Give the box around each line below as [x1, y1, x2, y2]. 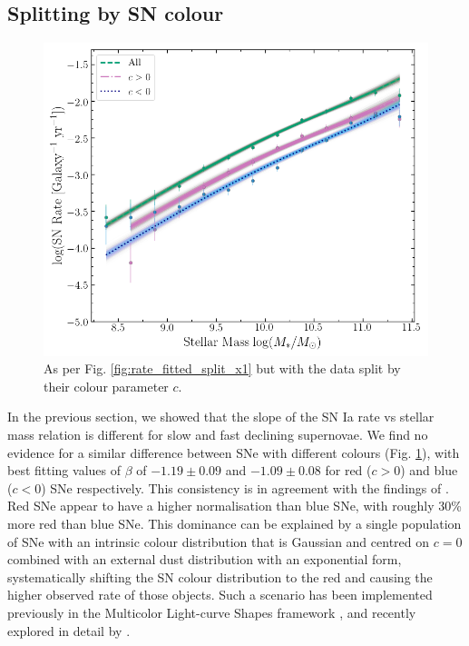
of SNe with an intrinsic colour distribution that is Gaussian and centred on [7, 532, 430, 551]
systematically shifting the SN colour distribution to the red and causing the [7, 567, 433, 586]
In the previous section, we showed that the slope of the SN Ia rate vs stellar [7, 407, 435, 426]
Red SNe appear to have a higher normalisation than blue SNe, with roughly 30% [7, 496, 462, 515]
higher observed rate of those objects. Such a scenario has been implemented [7, 585, 433, 604]
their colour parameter [44, 376, 169, 395]
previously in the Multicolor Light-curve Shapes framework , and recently [7, 603, 416, 622]
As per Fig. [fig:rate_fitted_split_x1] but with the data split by [44, 359, 401, 378]
